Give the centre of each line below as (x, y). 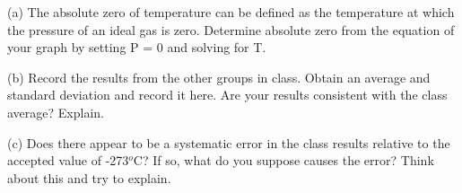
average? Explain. (56, 112)
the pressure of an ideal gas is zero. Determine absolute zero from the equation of (231, 29)
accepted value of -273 (68, 160)
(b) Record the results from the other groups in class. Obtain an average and (219, 77)
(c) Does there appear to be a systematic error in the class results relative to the (229, 142)
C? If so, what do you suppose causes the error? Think (283, 160)
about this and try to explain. (89, 177)
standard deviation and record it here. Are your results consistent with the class (227, 95)
